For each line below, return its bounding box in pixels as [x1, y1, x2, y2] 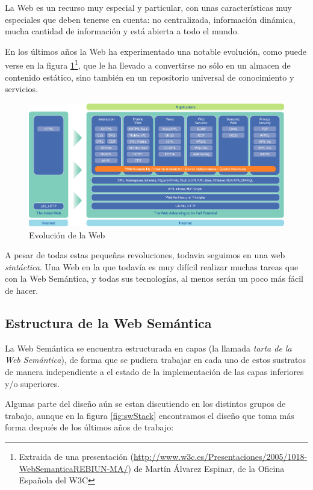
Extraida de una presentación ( [19, 450, 134, 462]
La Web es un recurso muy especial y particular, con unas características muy [5, 1, 292, 13]
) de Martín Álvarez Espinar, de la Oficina [128, 462, 285, 474]
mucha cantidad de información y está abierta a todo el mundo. [5, 25, 240, 37]
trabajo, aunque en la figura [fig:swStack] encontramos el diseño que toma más [5, 409, 294, 421]
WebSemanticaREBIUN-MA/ [19, 462, 128, 474]
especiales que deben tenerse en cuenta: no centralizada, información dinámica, [5, 13, 296, 25]
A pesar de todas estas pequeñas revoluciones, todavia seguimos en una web [5, 249, 285, 261]
